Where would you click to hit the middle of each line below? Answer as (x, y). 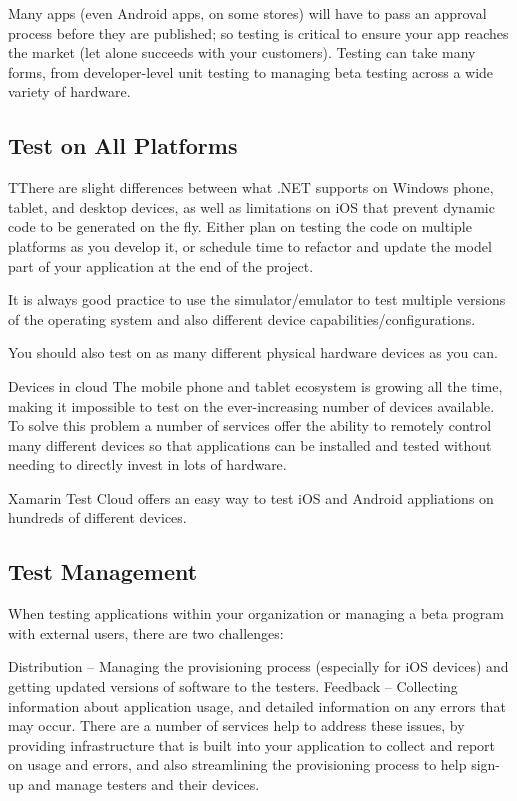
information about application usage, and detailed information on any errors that (257, 705)
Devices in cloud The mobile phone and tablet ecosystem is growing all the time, (255, 385)
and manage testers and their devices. (144, 784)
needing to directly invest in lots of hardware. (147, 464)
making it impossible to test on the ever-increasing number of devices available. (251, 405)
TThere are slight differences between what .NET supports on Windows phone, (251, 187)
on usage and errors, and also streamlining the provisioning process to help (237, 764)
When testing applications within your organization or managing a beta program (256, 613)
